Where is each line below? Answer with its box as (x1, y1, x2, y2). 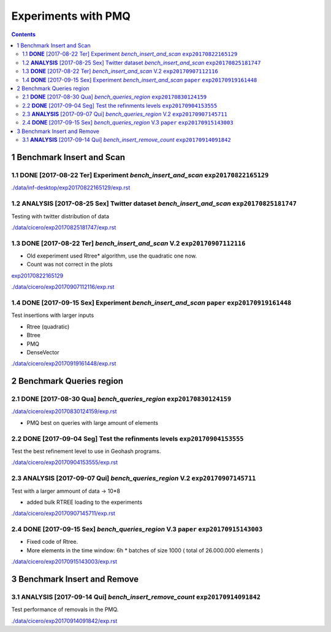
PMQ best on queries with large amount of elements (26, 419, 159, 426)
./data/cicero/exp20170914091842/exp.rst (11, 617, 118, 625)
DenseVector (26, 348, 59, 356)
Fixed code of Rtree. (26, 538, 78, 546)
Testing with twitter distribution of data (11, 212, 110, 220)
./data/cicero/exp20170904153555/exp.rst (11, 459, 118, 466)
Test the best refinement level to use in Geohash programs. (11, 447, 161, 455)
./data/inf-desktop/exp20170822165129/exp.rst (11, 184, 131, 191)
